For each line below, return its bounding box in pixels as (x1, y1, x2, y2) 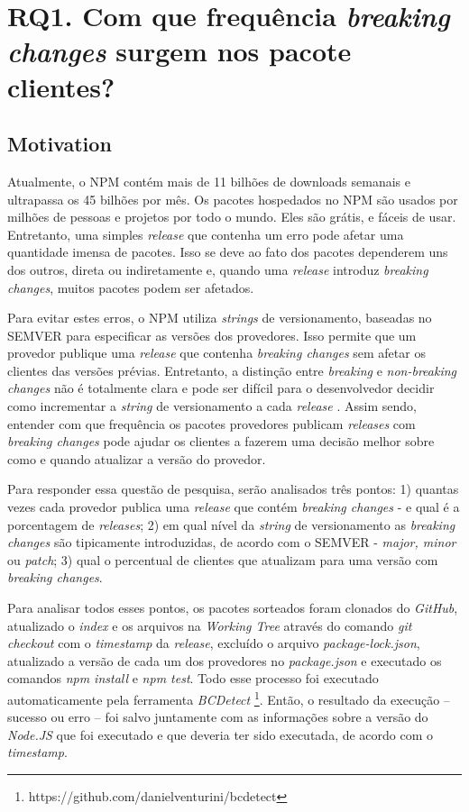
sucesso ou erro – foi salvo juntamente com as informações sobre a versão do (7, 707, 428, 726)
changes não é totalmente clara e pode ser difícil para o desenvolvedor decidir (7, 379, 435, 397)
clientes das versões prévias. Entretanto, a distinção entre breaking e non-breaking (7, 360, 457, 379)
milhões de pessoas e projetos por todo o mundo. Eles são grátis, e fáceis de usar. (7, 207, 456, 226)
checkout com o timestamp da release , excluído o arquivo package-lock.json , (7, 634, 420, 652)
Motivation (7, 130, 112, 158)
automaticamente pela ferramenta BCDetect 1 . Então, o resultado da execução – (7, 687, 450, 708)
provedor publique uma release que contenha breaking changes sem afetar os (7, 343, 426, 362)
